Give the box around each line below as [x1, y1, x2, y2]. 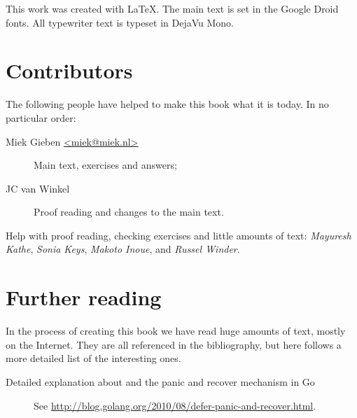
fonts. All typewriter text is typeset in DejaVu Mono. [6, 15, 234, 29]
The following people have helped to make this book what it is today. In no [6, 97, 329, 111]
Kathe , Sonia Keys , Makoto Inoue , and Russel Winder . [6, 242, 240, 256]
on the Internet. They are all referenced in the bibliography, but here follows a [6, 337, 342, 351]
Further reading [6, 283, 162, 312]
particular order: [6, 110, 76, 125]
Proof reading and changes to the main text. [34, 204, 224, 219]
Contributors [6, 56, 133, 85]
